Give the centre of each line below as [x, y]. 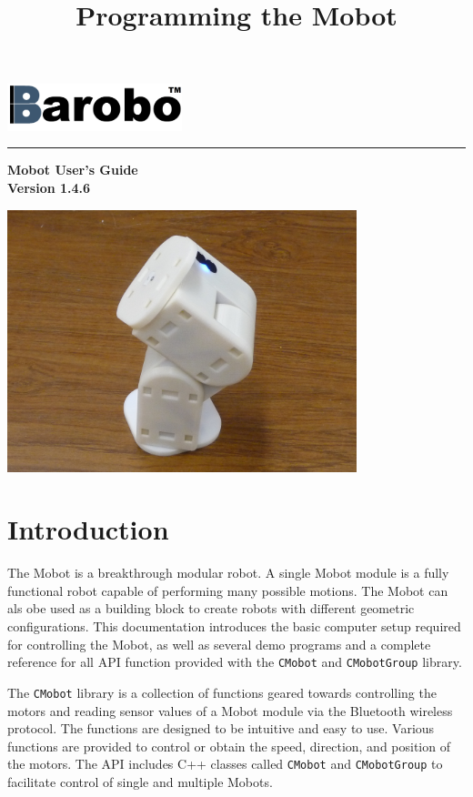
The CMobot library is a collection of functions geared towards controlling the [222, 692]
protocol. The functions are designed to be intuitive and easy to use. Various [221, 728]
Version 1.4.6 [49, 187]
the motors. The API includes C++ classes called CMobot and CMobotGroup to [225, 764]
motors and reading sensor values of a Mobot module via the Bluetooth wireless [230, 710]
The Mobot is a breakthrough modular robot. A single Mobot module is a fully [228, 573]
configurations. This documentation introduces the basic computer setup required [234, 626]
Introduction [88, 529]
